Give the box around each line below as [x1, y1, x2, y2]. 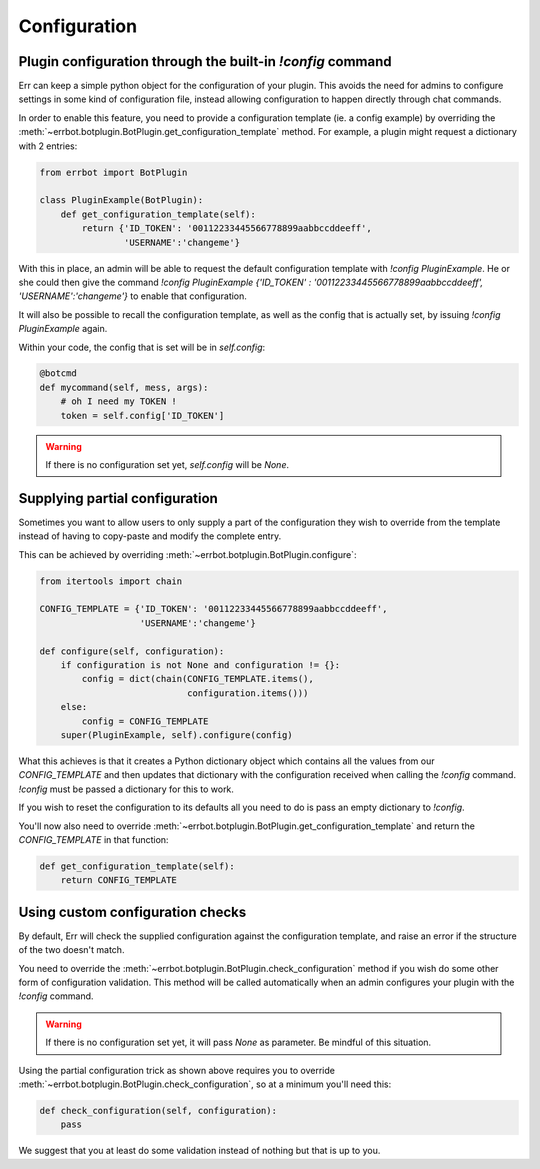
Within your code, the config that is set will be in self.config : [18, 341, 266, 353]
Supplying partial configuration [18, 490, 219, 507]
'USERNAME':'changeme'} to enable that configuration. [18, 290, 247, 302]
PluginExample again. [18, 323, 108, 335]
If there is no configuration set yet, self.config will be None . [45, 459, 290, 471]
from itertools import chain [39, 575, 183, 587]
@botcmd [39, 368, 77, 379]
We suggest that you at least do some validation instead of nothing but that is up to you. [18, 1145, 381, 1157]
